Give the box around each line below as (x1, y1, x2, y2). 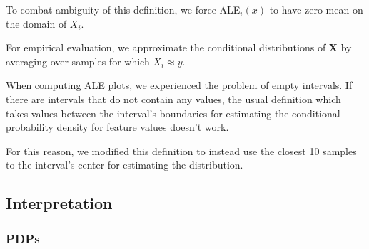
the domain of (6, 16, 67, 31)
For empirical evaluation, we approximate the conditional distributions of (6, 40, 326, 55)
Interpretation (6, 192, 113, 214)
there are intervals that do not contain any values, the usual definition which (6, 91, 341, 106)
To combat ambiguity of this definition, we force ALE (6, 2, 241, 16)
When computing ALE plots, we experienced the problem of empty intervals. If (6, 78, 353, 92)
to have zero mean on (269, 2, 363, 16)
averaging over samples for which (6, 53, 150, 68)
